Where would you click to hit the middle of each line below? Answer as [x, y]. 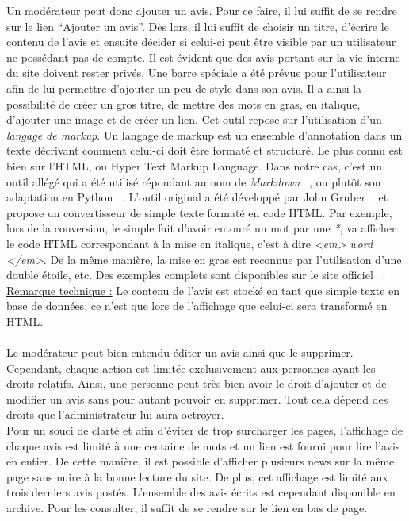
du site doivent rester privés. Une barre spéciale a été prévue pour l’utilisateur [197, 73]
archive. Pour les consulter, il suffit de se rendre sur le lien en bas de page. [187, 508]
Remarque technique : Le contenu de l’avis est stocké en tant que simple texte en [203, 290]
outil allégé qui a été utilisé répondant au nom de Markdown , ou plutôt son [194, 181]
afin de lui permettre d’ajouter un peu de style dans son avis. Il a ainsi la [184, 88]
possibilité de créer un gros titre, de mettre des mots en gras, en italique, [183, 103]
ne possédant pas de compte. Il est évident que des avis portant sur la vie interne [203, 57]
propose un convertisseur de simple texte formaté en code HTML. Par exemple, [199, 212]
